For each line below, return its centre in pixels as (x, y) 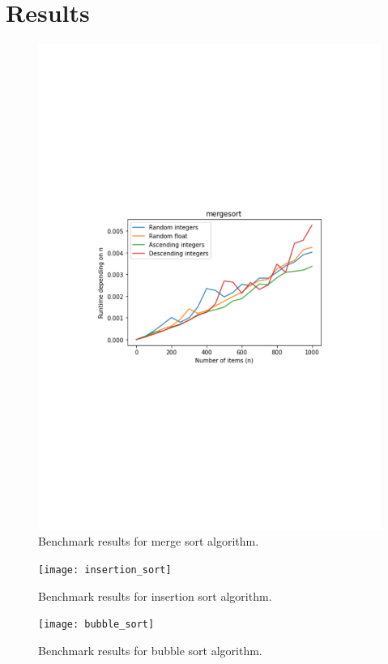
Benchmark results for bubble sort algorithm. (150, 650)
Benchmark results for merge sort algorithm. (149, 541)
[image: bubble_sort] (96, 625)
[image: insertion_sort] (105, 570)
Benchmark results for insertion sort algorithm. (155, 595)
